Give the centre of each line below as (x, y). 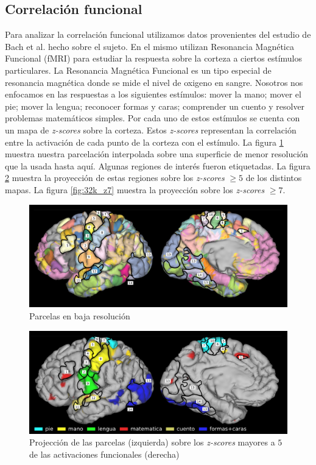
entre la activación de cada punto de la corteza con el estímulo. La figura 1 (144, 142)
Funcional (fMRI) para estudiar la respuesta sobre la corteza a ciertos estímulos (154, 58)
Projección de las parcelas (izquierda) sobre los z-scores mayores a (152, 442)
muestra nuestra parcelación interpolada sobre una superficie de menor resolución (157, 154)
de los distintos (274, 178)
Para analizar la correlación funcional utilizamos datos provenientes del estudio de (158, 34)
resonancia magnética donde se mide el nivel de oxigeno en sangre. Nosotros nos (154, 82)
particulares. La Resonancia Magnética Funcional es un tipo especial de (138, 70)
